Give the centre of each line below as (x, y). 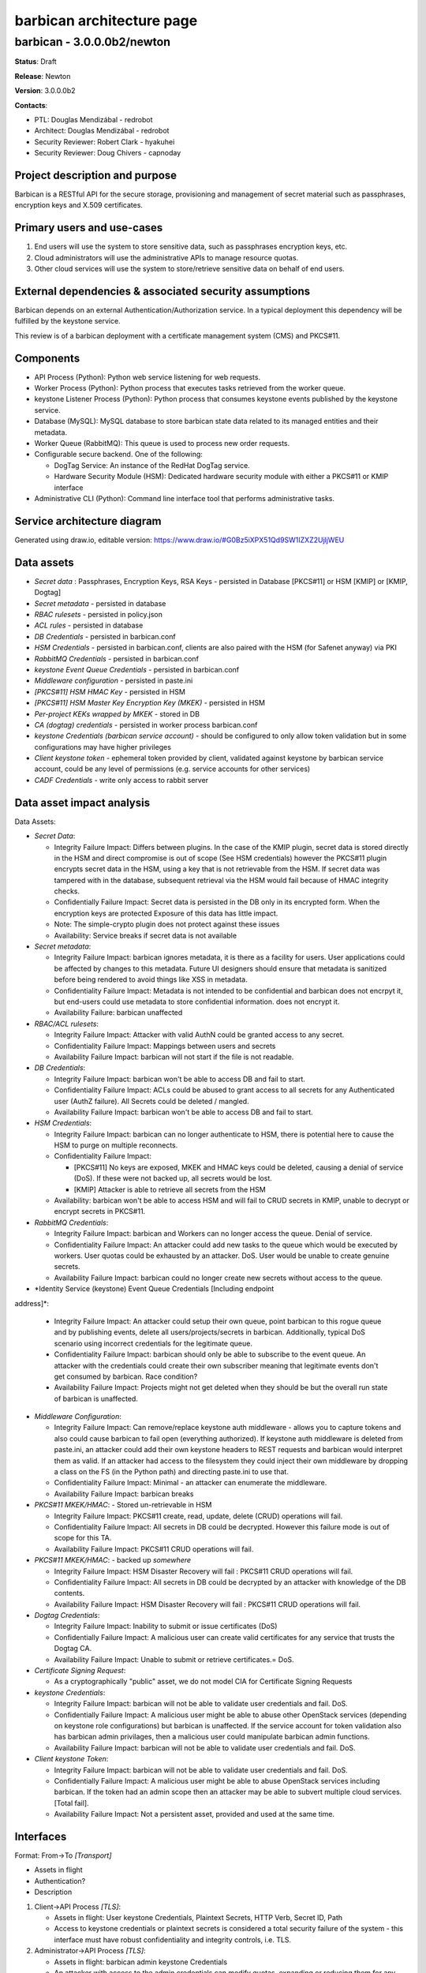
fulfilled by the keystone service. (68, 321)
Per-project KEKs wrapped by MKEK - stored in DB (117, 713)
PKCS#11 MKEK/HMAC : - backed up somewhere (113, 1560)
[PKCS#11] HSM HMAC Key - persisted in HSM (110, 691)
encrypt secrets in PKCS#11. (100, 1211)
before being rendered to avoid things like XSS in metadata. (151, 979)
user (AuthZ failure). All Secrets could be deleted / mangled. (151, 1101)
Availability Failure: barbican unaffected (118, 1013)
